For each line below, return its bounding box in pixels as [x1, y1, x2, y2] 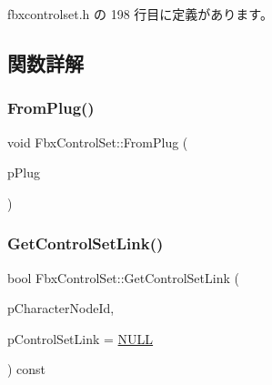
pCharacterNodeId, [7, 299, 115, 318]
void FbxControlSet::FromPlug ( [7, 132, 188, 151]
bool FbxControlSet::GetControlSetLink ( [7, 268, 239, 287]
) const [7, 360, 46, 379]
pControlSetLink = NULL [7, 329, 154, 348]
